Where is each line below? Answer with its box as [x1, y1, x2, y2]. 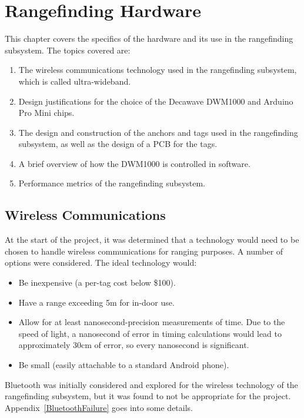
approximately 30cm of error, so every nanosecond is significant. [18, 339, 249, 351]
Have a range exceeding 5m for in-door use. [18, 296, 175, 308]
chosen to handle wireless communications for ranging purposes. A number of [5, 245, 283, 257]
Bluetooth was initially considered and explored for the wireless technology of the [5, 378, 298, 390]
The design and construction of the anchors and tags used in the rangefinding [18, 126, 298, 138]
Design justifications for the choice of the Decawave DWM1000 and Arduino [18, 95, 293, 107]
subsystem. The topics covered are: [5, 44, 131, 56]
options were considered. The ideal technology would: [5, 256, 197, 269]
